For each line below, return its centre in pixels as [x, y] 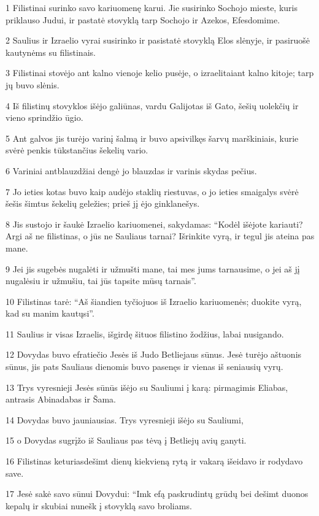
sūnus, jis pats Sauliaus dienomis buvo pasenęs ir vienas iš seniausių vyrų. [144, 367]
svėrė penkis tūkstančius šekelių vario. [77, 150]
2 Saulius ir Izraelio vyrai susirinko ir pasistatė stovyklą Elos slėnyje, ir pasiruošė [158, 40]
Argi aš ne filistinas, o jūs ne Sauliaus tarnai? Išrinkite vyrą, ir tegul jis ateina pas [160, 236]
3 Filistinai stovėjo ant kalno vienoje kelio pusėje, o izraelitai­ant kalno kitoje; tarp [160, 73]
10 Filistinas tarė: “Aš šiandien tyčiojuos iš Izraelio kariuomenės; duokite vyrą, [154, 301]
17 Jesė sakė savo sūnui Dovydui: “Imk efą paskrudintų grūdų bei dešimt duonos [157, 494]
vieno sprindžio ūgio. [44, 117]
